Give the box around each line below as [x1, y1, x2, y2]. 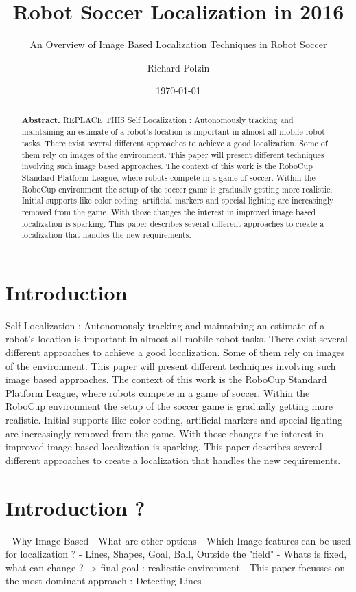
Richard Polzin [147, 60, 210, 74]
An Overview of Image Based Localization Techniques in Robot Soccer [29, 37, 327, 52]
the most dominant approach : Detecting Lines [5, 573, 202, 588]
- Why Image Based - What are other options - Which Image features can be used [5, 533, 351, 547]
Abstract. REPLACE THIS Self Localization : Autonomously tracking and [21, 113, 294, 126]
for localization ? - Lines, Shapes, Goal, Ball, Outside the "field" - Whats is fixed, [5, 547, 347, 561]
